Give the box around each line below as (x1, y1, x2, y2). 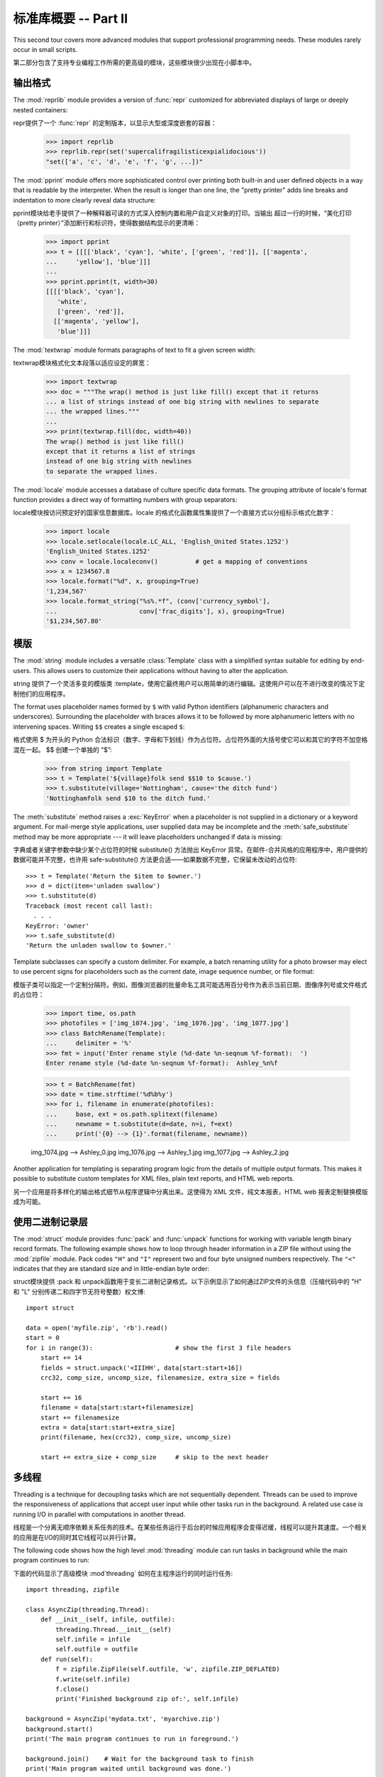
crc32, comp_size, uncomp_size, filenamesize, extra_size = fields (40, 1373, 280, 1382)
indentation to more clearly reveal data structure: (13, 195, 156, 204)
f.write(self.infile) (55, 1675, 131, 1683)
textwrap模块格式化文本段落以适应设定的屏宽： (13, 359, 152, 367)
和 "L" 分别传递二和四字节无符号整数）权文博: (13, 1287, 145, 1296)
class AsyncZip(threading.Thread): (26, 1605, 150, 1614)
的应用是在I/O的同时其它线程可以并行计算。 (13, 1532, 140, 1542)
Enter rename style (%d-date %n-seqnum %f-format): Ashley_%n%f (45, 1059, 278, 1067)
